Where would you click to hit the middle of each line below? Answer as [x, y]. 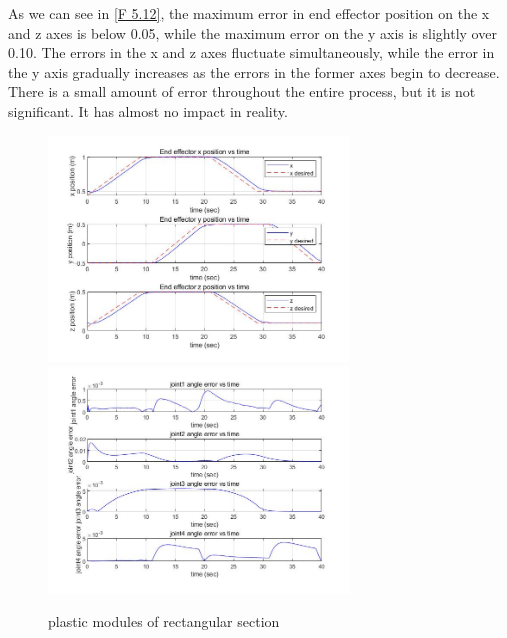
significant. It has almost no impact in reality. [148, 110]
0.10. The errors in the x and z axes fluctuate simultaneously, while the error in [251, 52]
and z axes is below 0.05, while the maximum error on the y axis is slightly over [252, 32]
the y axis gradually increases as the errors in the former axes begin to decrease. [254, 71]
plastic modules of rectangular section [164, 621]
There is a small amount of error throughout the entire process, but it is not [242, 91]
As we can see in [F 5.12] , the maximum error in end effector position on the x [249, 13]
